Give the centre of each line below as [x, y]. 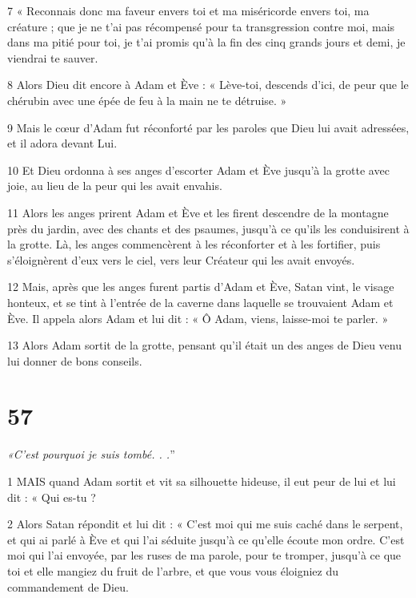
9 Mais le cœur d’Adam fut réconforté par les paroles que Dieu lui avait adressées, [208, 127]
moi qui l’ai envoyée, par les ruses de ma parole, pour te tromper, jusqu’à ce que [204, 555]
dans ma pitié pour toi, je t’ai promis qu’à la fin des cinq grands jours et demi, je [206, 42]
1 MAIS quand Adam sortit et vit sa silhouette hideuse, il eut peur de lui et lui [202, 481]
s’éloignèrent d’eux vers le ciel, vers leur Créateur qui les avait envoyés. [181, 259]
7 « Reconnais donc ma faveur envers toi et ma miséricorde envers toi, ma [188, 10]
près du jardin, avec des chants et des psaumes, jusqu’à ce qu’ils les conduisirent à [208, 228]
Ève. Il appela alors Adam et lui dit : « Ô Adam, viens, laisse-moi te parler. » [198, 318]
